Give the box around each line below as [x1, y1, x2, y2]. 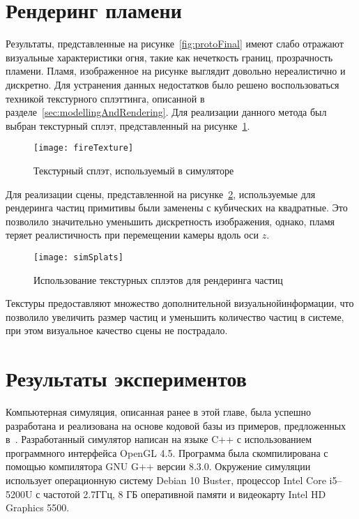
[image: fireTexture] [33, 143, 134, 153]
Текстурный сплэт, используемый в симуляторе [33, 163, 234, 177]
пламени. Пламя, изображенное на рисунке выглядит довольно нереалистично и [6, 63, 346, 78]
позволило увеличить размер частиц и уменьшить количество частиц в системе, [6, 309, 344, 324]
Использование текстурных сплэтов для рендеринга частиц [33, 272, 283, 287]
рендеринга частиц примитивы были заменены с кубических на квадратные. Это [6, 200, 348, 215]
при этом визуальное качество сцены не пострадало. [6, 323, 228, 338]
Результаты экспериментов [6, 364, 247, 393]
